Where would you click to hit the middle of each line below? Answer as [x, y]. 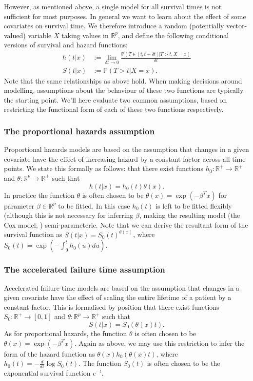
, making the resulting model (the [190, 215]
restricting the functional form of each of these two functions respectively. [114, 109]
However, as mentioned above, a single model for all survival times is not [113, 6]
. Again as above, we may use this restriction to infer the [159, 343]
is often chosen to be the [184, 363]
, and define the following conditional [174, 35]
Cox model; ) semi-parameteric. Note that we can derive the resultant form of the [126, 224]
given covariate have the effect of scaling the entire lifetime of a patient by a [118, 297]
